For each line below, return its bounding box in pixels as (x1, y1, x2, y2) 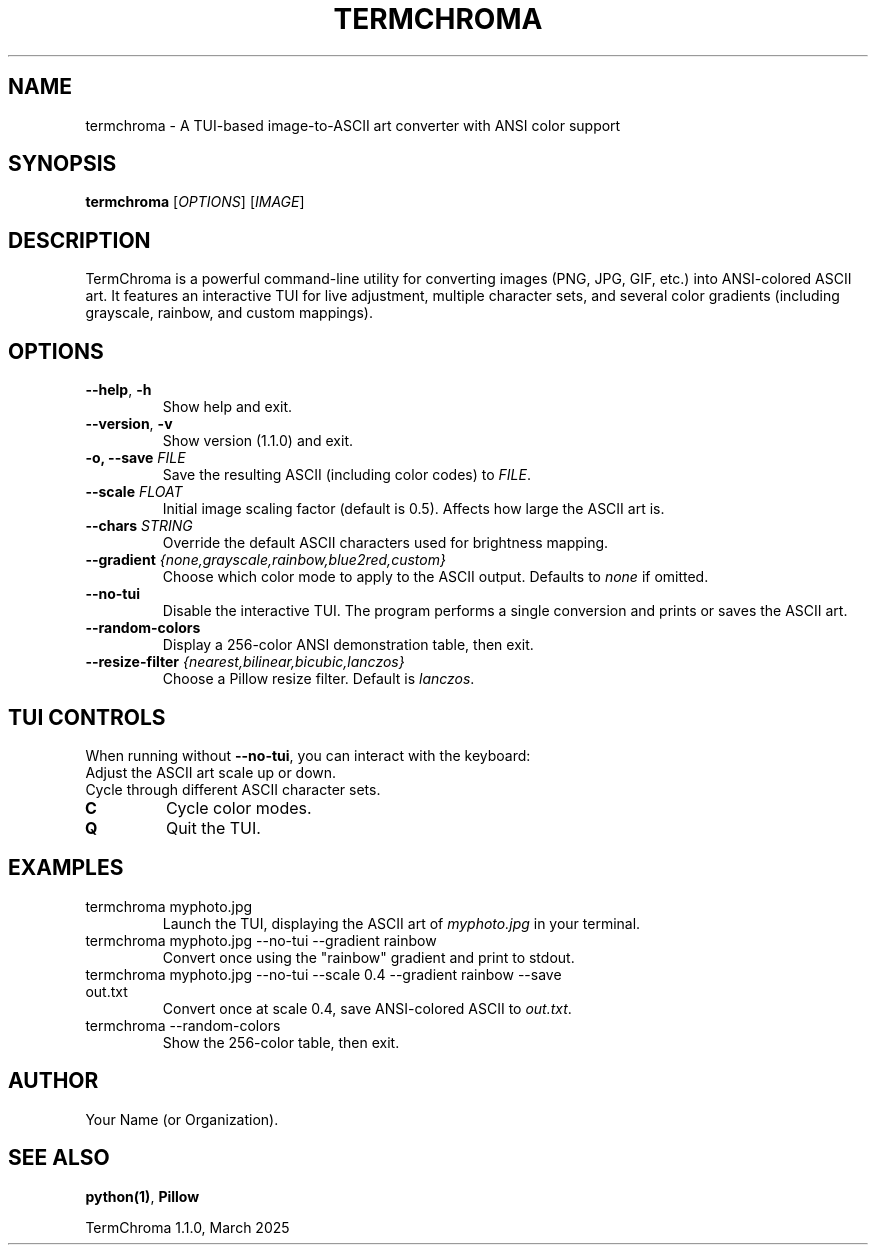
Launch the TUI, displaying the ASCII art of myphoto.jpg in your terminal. (162, 914, 641, 932)
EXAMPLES (8, 855, 124, 881)
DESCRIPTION (8, 227, 151, 253)
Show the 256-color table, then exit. (162, 1033, 400, 1051)
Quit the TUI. (165, 817, 261, 838)
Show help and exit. (162, 398, 293, 416)
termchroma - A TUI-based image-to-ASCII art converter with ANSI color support (85, 116, 621, 134)
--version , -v (85, 415, 173, 433)
